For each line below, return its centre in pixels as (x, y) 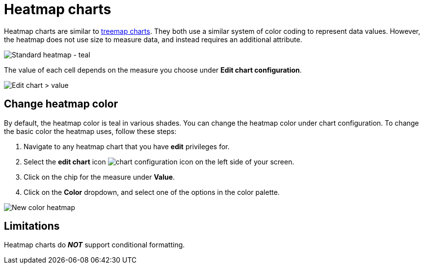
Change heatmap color (61, 104)
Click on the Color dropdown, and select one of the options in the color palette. (152, 192)
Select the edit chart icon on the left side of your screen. (159, 161)
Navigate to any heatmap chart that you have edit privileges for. (127, 146)
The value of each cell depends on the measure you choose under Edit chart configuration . (153, 70)
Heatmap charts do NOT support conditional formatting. (94, 245)
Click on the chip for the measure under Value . (99, 177)
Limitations (32, 226)
